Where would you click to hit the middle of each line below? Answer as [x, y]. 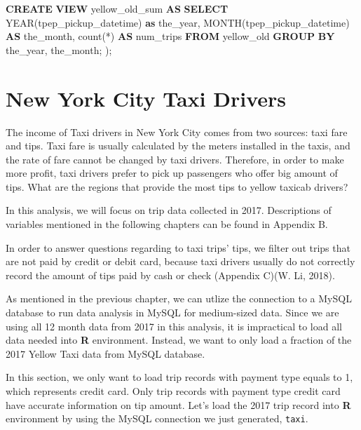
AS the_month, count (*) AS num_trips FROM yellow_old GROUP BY [170, 36]
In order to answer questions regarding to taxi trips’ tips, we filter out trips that [178, 247]
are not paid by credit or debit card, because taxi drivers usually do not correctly [180, 261]
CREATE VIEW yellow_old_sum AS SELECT [117, 8]
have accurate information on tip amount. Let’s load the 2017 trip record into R [178, 404]
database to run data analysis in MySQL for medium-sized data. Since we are [172, 313]
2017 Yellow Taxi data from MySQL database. [105, 353]
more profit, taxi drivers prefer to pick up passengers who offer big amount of [172, 173]
